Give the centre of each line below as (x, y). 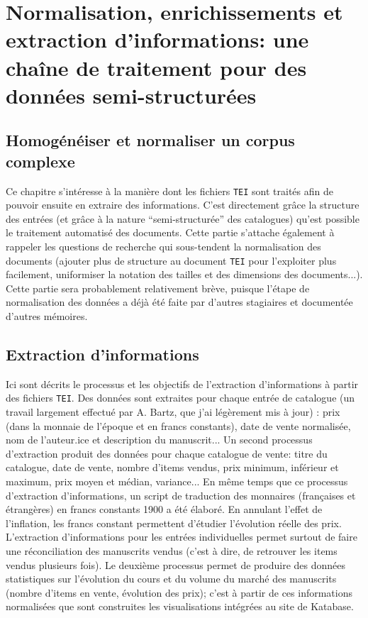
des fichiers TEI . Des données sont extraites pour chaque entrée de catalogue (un (180, 398)
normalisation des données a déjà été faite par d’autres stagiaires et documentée (179, 302)
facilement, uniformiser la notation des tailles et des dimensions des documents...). (184, 274)
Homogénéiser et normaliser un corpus (150, 140)
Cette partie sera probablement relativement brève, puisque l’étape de (158, 288)
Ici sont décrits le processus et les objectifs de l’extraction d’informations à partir (182, 384)
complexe (40, 161)
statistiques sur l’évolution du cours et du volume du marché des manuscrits (171, 579)
